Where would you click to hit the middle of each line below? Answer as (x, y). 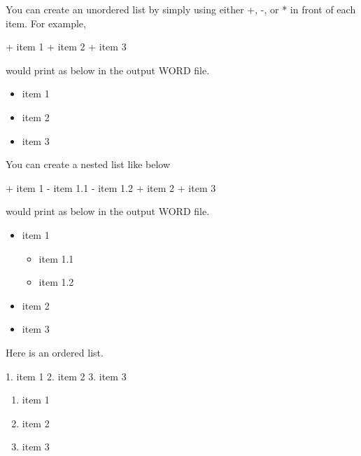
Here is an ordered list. (55, 352)
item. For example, (46, 23)
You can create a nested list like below (88, 164)
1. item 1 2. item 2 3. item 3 (66, 376)
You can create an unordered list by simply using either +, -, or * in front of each (181, 9)
